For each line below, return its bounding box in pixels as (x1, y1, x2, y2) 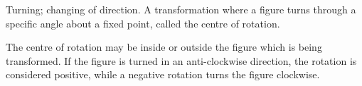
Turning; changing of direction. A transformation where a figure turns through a (6, 2, 356, 16)
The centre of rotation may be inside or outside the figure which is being (6, 39, 322, 54)
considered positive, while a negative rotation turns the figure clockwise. (6, 67, 320, 82)
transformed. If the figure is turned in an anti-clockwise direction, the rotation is (6, 53, 357, 68)
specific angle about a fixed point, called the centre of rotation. (6, 16, 280, 30)
